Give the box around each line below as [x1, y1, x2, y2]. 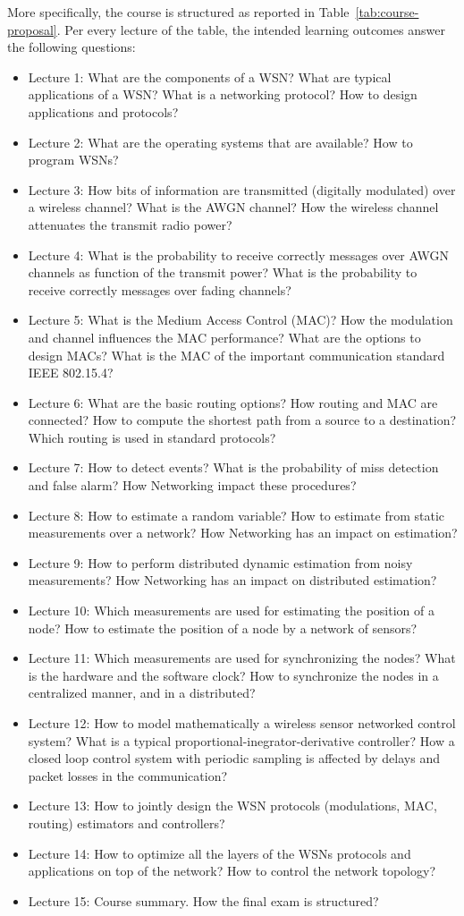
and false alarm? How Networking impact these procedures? [28, 476, 357, 495]
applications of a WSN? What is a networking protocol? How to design [28, 85, 418, 104]
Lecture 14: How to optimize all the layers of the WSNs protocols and [28, 844, 411, 862]
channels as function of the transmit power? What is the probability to [28, 263, 418, 282]
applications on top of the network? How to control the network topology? [28, 861, 435, 880]
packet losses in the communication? [28, 766, 228, 785]
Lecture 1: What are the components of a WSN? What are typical [28, 67, 392, 86]
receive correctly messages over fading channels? [28, 280, 291, 299]
